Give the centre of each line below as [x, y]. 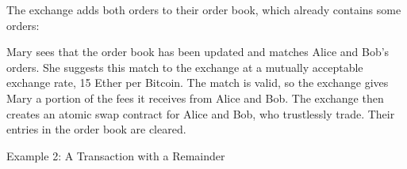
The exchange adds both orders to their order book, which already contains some [204, 9]
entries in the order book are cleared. [96, 129]
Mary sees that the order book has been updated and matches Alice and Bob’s [198, 52]
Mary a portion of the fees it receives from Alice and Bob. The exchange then [195, 98]
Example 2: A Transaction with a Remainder [116, 155]
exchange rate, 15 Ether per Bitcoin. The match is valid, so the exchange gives [198, 83]
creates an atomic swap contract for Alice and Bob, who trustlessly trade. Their [201, 113]
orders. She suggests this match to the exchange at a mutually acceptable [185, 67]
